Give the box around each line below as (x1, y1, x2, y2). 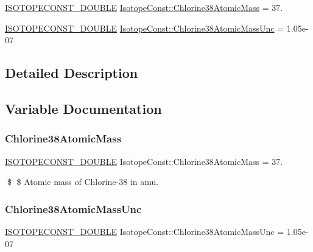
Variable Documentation (5, 99, 162, 117)
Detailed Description (5, 63, 138, 82)
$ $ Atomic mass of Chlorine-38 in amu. (7, 175, 159, 188)
